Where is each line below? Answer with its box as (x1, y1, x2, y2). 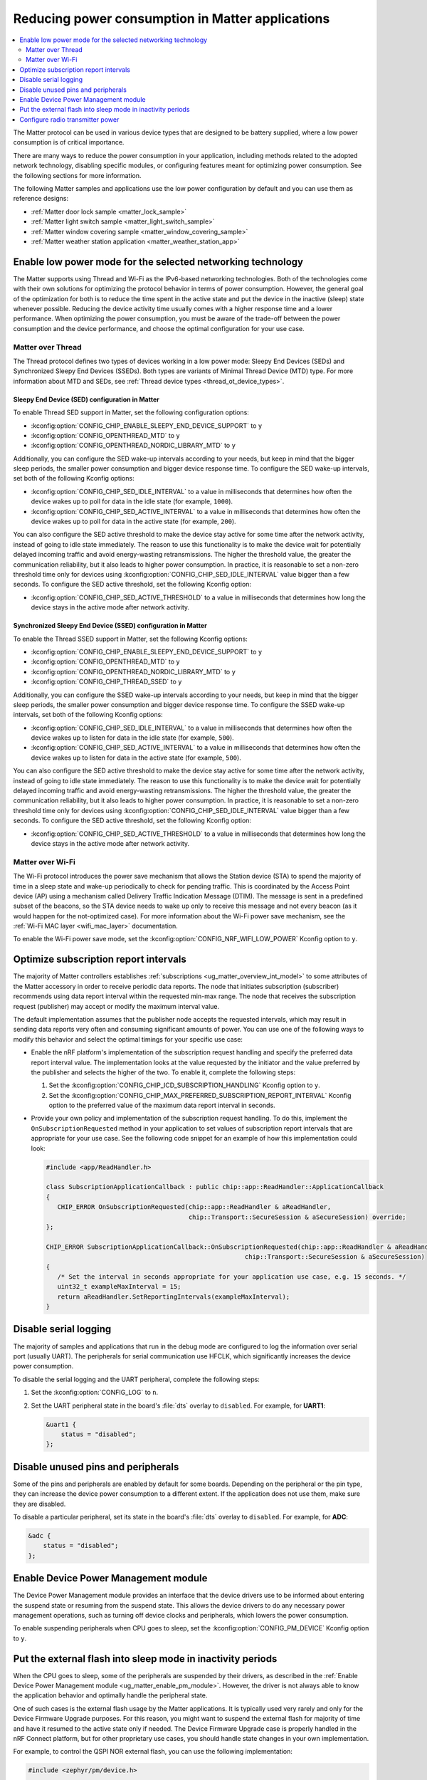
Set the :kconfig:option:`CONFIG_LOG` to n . (31, 1388, 159, 1397)
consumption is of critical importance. (13, 138, 125, 147)
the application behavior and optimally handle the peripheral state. (13, 1691, 208, 1700)
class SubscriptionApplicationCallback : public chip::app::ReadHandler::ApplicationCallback (46, 1183, 384, 1191)
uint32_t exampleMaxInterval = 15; (57, 1282, 181, 1291)
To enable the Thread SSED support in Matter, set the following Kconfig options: (13, 634, 248, 643)
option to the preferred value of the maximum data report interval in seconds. (48, 1101, 275, 1110)
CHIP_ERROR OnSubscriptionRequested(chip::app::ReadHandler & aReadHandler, (57, 1203, 332, 1211)
